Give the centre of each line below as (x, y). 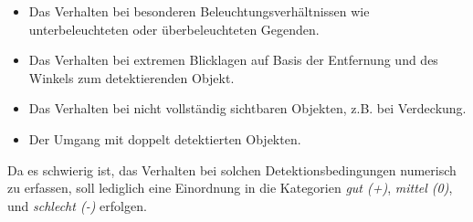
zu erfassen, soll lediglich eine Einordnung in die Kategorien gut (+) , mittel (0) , (230, 188)
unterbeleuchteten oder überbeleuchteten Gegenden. (174, 29)
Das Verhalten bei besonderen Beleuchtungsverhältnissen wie (199, 11)
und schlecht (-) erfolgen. (77, 205)
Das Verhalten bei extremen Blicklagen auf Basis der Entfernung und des (233, 60)
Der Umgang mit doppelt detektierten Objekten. (165, 138)
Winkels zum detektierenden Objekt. (131, 77)
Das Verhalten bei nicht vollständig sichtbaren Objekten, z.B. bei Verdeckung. (247, 108)
